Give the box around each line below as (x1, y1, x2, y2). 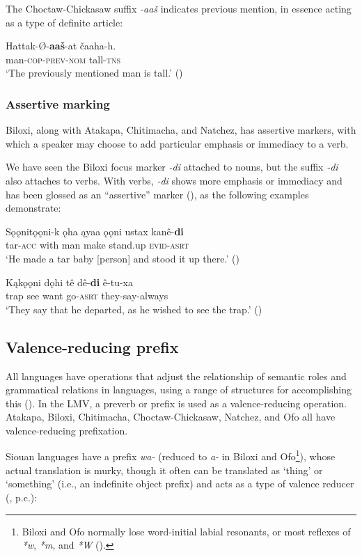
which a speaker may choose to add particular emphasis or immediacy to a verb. (6, 136, 349, 150)
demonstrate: (6, 201, 61, 215)
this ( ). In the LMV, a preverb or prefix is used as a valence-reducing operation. (6, 395, 347, 410)
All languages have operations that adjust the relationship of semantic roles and (6, 368, 347, 383)
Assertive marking (6, 95, 110, 112)
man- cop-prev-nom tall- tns (6, 52, 121, 66)
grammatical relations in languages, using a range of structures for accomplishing (6, 382, 352, 397)
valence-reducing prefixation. (6, 423, 128, 437)
